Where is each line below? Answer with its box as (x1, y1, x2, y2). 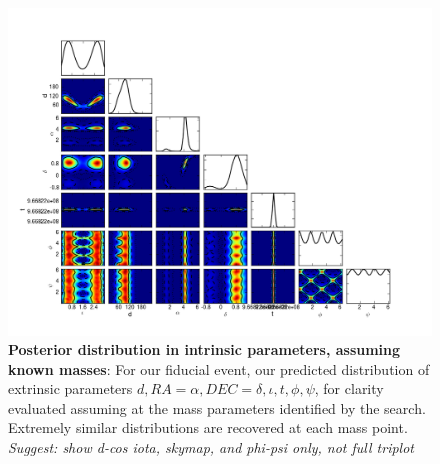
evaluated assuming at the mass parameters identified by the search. (8, 397, 426, 418)
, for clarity (314, 378, 384, 399)
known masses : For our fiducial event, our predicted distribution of (8, 358, 430, 379)
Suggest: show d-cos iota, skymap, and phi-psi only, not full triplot (8, 437, 414, 458)
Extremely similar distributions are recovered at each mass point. (8, 417, 408, 438)
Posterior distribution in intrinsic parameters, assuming (8, 339, 401, 360)
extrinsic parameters (8, 378, 133, 399)
